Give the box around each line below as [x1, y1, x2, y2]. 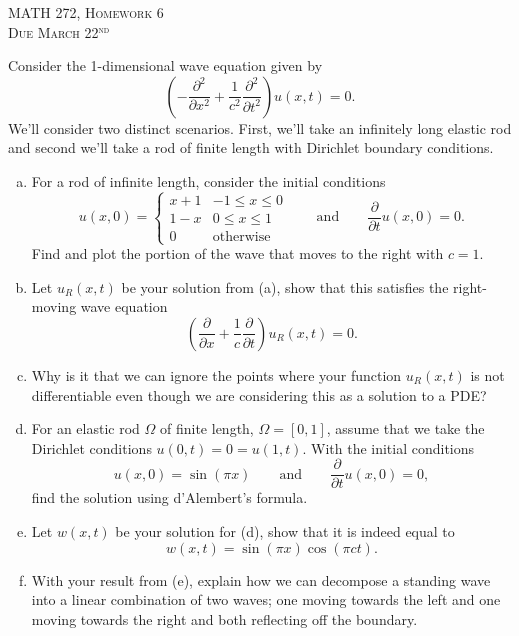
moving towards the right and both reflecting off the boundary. [31, 608, 418, 629]
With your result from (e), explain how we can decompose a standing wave [31, 569, 491, 590]
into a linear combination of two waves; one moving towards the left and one [31, 589, 501, 610]
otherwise [212, 229, 271, 244]
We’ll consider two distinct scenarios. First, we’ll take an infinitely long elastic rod [8, 117, 512, 138]
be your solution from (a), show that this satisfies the [121, 276, 449, 297]
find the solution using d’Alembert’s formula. [31, 487, 308, 508]
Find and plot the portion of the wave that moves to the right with [31, 243, 444, 264]
